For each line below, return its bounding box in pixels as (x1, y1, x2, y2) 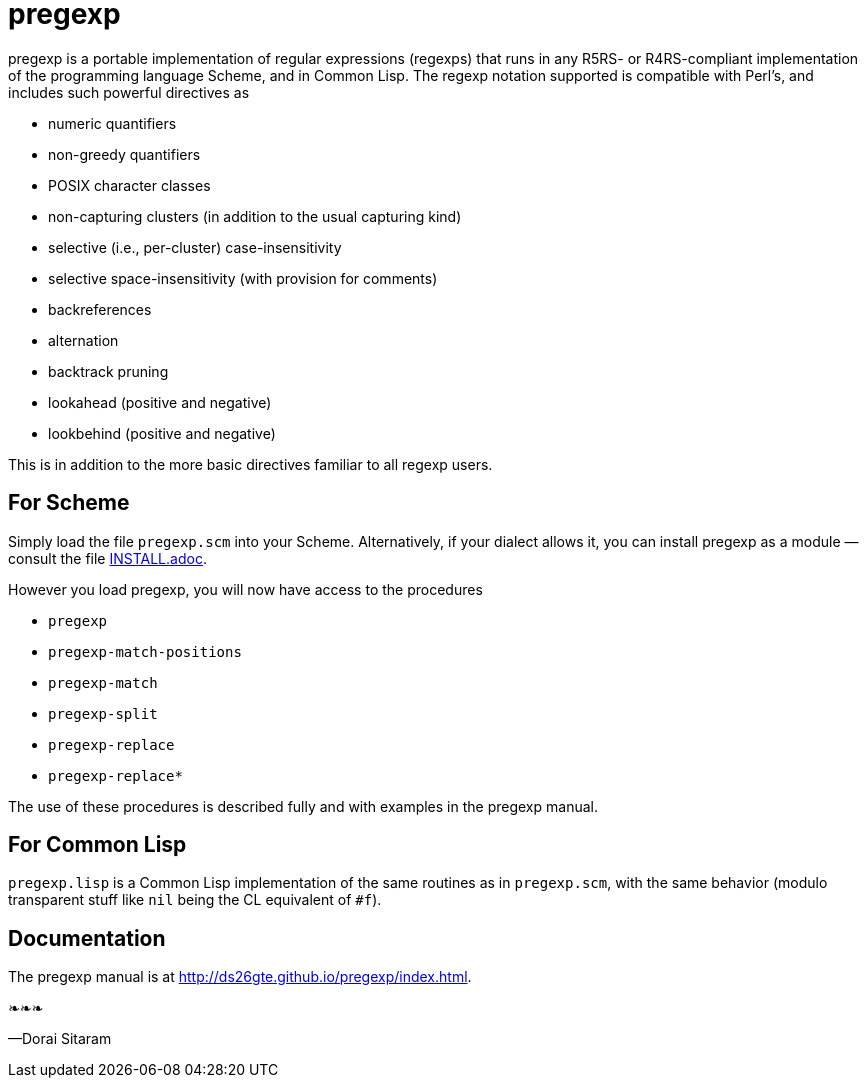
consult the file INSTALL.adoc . (8, 549, 207, 567)
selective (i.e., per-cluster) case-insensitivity (48, 238, 342, 256)
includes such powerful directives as (8, 83, 250, 101)
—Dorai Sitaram (8, 1030, 112, 1048)
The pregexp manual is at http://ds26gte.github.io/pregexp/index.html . (8, 968, 472, 986)
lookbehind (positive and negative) (48, 424, 276, 442)
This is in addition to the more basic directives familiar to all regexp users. (8, 455, 493, 473)
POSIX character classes (48, 176, 211, 194)
